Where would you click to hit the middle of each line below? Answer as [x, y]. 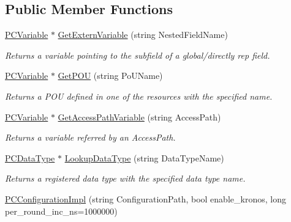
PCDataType [30, 157]
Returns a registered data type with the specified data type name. [125, 178]
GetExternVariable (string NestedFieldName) [143, 35]
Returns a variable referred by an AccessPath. [90, 137]
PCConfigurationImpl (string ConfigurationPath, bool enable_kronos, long [145, 198]
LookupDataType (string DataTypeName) [144, 157]
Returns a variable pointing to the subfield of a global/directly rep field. [138, 55]
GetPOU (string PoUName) [110, 76]
